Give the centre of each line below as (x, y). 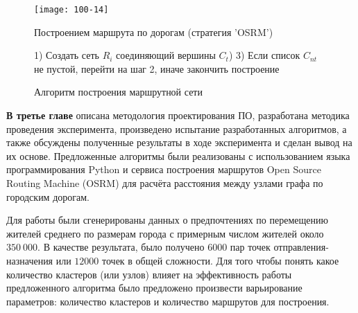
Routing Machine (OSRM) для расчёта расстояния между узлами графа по (165, 183)
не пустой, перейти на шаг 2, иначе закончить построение (157, 68)
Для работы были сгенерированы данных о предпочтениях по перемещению (167, 220)
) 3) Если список (264, 55)
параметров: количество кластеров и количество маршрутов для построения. (168, 301)
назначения (30, 260)
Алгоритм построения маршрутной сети (118, 92)
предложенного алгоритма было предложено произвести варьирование (154, 288)
